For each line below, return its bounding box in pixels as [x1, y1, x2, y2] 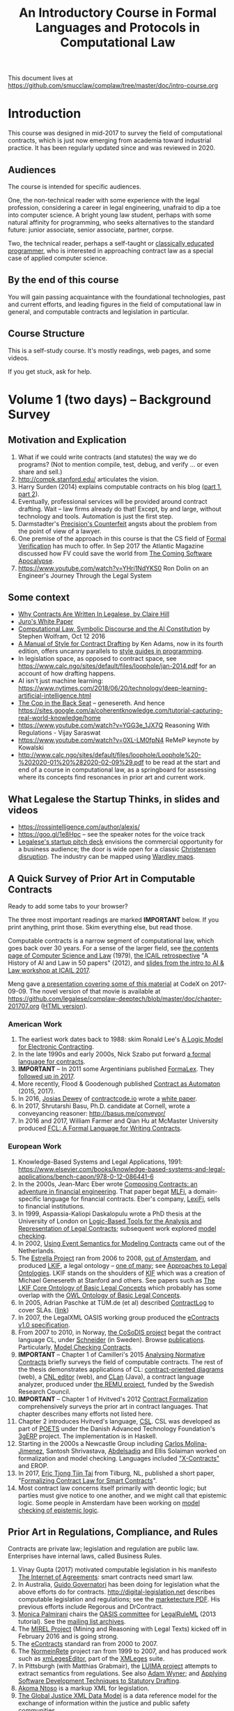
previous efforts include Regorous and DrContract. [17, 1603, 163, 1611]
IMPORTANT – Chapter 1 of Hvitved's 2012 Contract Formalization [17, 1394, 208, 1403]
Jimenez [17, 1447, 43, 1455]
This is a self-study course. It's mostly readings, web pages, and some [8, 346, 211, 354]
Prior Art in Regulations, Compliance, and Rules [8, 1526, 219, 1538]
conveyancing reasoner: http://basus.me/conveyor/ [17, 1109, 166, 1118]
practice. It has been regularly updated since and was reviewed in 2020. [8, 144, 215, 152]
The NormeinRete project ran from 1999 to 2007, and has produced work [17, 1647, 227, 1655]
